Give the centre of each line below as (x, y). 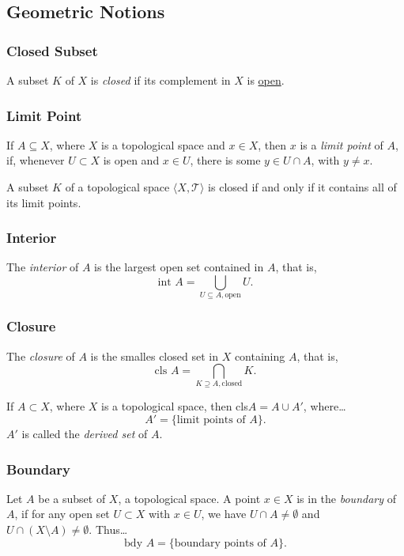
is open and (131, 160)
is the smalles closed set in (154, 356)
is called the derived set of (85, 434)
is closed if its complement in (160, 80)
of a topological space (117, 187)
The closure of (41, 356)
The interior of (43, 267)
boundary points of (220, 543)
